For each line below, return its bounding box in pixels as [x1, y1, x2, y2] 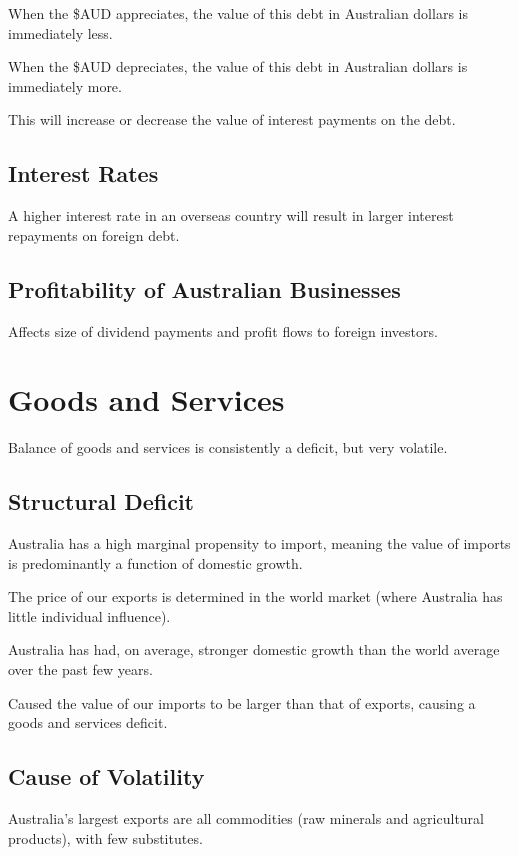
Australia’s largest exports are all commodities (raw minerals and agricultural [8, 808, 484, 829]
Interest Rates [8, 158, 159, 189]
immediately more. [8, 75, 122, 96]
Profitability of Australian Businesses [8, 273, 401, 304]
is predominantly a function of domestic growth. [8, 552, 303, 573]
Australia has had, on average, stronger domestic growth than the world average [8, 639, 500, 660]
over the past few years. [8, 659, 153, 680]
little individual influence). [8, 605, 171, 626]
